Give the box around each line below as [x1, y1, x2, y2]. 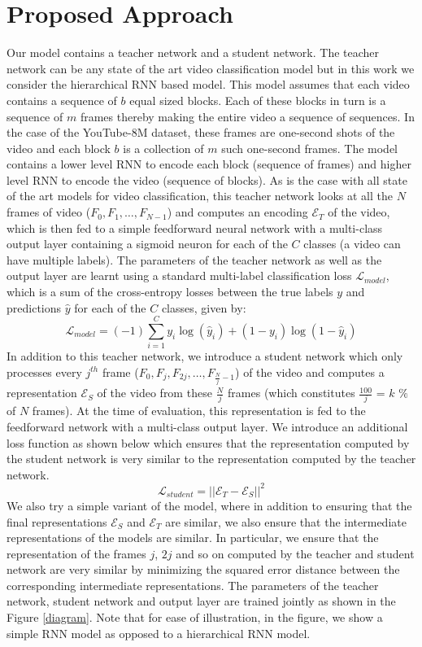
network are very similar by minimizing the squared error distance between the [7, 561, 400, 578]
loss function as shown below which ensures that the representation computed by [7, 434, 410, 451]
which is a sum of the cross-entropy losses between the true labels [7, 283, 333, 300]
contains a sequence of [7, 91, 117, 108]
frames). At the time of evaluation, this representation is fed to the [32, 402, 366, 419]
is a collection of [123, 139, 204, 156]
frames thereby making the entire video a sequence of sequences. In [80, 107, 415, 125]
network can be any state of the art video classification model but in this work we [7, 59, 415, 77]
